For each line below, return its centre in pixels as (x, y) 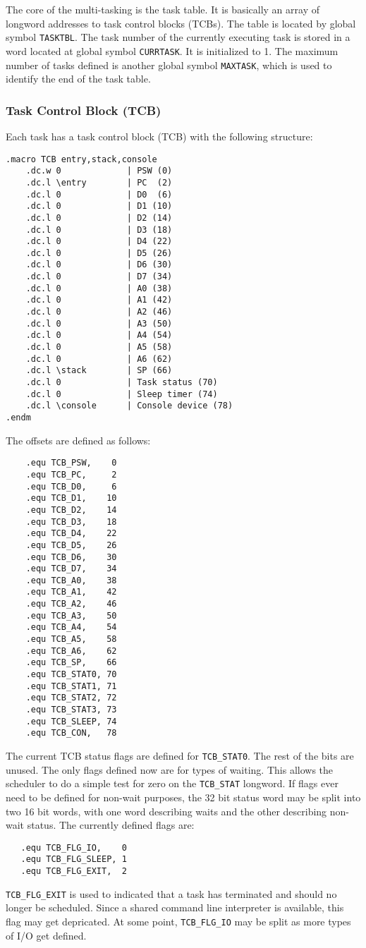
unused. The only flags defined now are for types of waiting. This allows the (170, 769)
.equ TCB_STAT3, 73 (71, 710)
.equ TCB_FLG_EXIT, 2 (74, 871)
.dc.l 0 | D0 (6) (99, 194)
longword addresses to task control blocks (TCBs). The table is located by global (181, 23)
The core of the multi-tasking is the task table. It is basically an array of (163, 9)
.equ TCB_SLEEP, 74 (71, 721)
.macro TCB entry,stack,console (81, 159)
